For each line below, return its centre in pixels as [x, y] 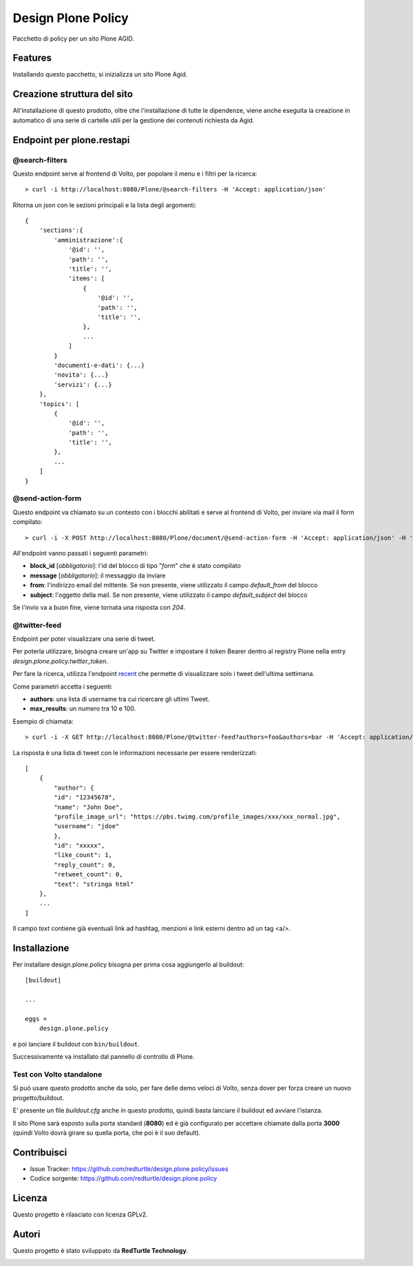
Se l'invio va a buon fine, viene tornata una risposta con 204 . [99, 607]
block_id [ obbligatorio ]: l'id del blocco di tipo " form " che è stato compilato [135, 566]
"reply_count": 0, [85, 865]
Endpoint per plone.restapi [71, 140]
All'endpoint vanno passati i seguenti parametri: [80, 553]
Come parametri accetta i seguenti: [63, 686]
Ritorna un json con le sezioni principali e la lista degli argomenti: [105, 205]
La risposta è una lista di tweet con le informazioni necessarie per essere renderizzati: [135, 752]
